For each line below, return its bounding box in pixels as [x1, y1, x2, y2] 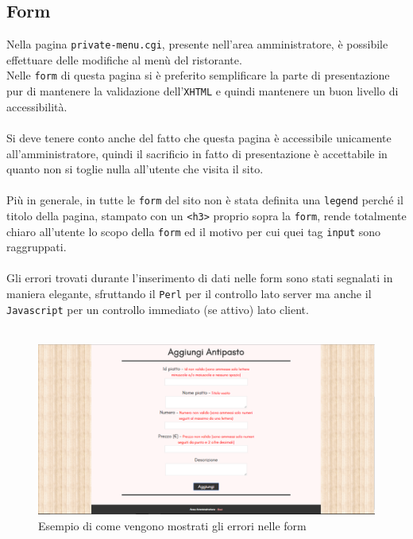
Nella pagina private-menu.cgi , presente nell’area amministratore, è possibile [6, 36, 388, 52]
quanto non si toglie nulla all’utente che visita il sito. [6, 161, 264, 177]
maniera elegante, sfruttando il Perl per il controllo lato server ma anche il [6, 285, 372, 302]
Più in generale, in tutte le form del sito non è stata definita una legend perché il [6, 192, 403, 208]
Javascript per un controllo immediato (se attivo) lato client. [6, 301, 309, 317]
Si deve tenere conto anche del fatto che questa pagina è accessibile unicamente [6, 129, 392, 145]
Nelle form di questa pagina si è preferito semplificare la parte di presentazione [6, 67, 390, 83]
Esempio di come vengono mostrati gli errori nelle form [38, 518, 307, 534]
